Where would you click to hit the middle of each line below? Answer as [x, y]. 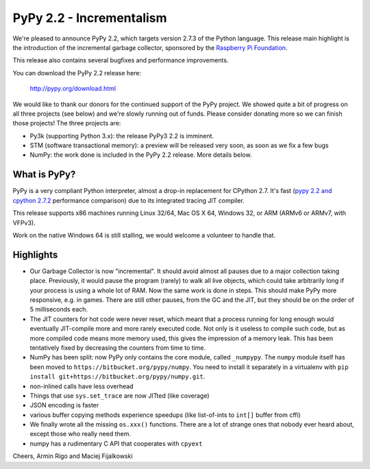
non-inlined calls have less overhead [82, 386]
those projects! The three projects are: [67, 123]
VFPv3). [24, 223]
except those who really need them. [81, 434]
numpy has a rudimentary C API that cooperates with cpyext [116, 443]
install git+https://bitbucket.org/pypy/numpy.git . [118, 377]
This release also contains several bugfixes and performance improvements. [121, 60]
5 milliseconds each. [59, 309]
